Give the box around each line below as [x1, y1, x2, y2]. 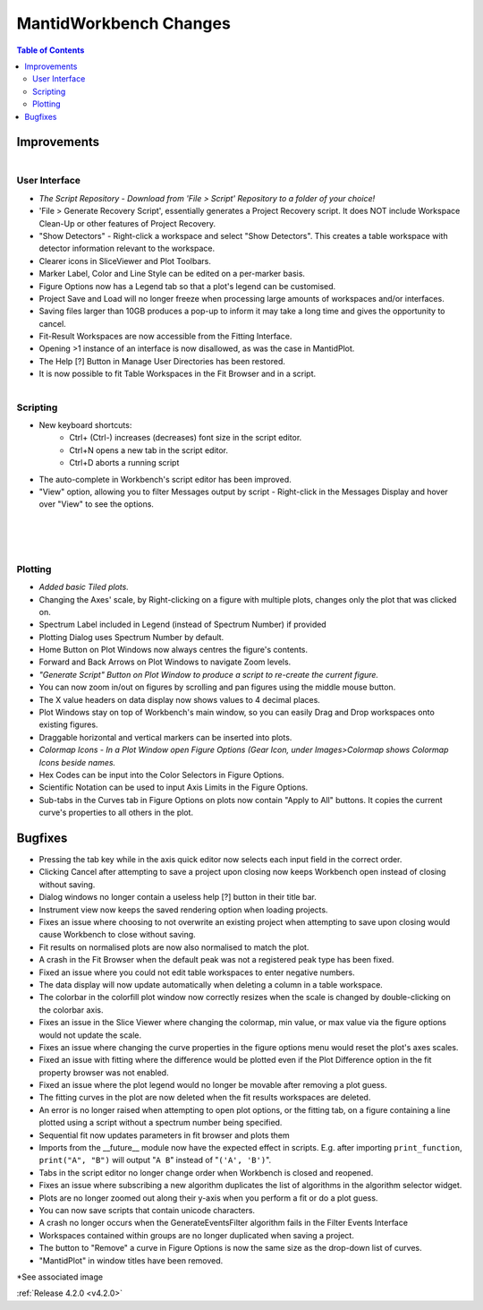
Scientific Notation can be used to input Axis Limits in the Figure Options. [38, 782, 309, 792]
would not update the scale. [38, 1030, 142, 1040]
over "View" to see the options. [38, 499, 154, 509]
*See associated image [16, 1271, 103, 1282]
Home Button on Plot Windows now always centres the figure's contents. [38, 645, 309, 655]
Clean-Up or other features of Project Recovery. [38, 218, 216, 228]
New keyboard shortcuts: [38, 420, 132, 431]
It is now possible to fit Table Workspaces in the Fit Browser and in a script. [38, 368, 317, 380]
